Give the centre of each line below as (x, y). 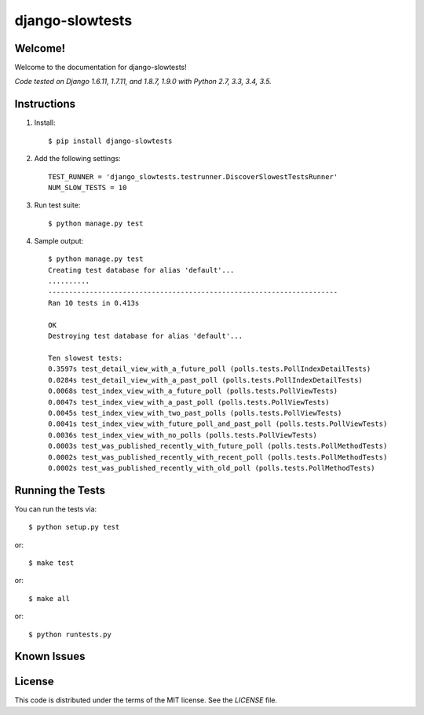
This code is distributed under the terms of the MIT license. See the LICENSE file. (146, 700)
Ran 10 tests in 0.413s (94, 303)
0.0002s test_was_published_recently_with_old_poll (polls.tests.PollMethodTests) (212, 468)
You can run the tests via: (56, 509)
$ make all (49, 598)
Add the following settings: (77, 159)
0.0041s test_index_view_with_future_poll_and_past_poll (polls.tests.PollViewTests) (218, 424)
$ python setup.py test (74, 527)
